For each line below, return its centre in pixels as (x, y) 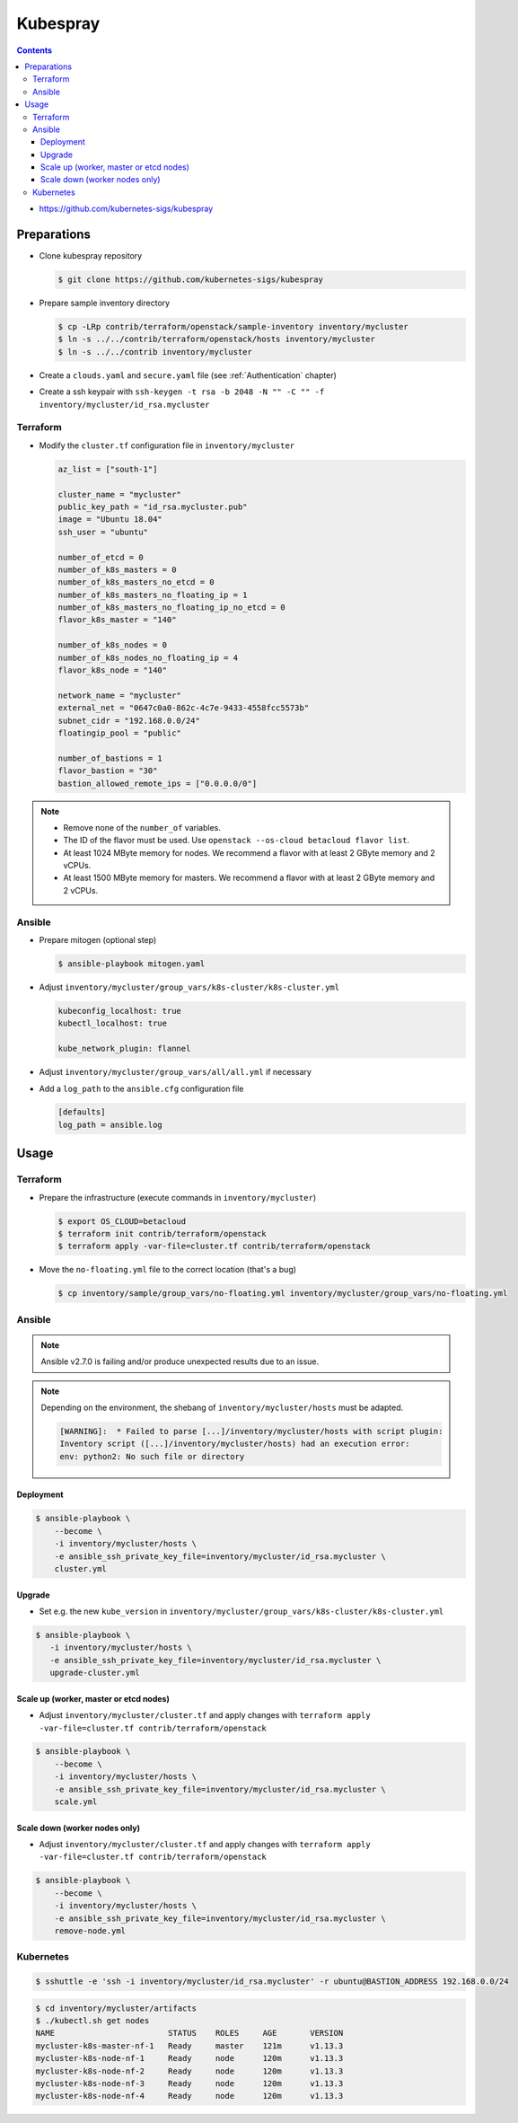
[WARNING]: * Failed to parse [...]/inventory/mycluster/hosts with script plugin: (251, 1431)
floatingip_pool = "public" (119, 733)
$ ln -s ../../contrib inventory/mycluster (155, 352)
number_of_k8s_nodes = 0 (113, 645)
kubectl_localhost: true (113, 1023)
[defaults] (82, 1112)
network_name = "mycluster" (119, 695)
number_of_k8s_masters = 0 (117, 569)
